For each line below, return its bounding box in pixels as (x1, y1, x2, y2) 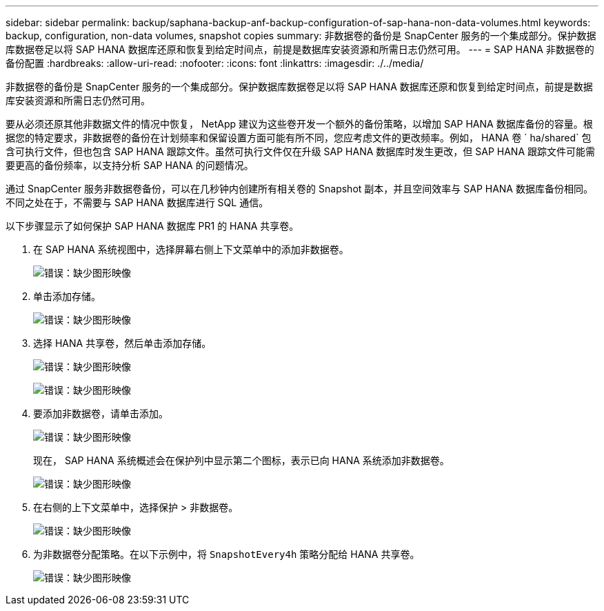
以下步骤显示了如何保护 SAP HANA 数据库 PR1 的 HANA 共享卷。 (6, 220, 299, 232)
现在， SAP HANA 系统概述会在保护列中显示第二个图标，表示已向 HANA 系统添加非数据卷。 (33, 454, 450, 466)
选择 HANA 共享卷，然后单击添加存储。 (33, 337, 212, 349)
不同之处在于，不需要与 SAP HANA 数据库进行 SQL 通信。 (6, 197, 269, 208)
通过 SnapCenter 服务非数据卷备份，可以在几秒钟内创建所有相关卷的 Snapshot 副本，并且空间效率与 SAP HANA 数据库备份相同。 (6, 183, 593, 194)
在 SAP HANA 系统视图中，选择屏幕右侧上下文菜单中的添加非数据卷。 (33, 243, 349, 255)
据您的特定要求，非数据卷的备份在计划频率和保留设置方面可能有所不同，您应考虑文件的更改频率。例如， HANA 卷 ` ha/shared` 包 (6, 132, 592, 143)
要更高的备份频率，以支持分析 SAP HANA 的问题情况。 (6, 159, 254, 171)
